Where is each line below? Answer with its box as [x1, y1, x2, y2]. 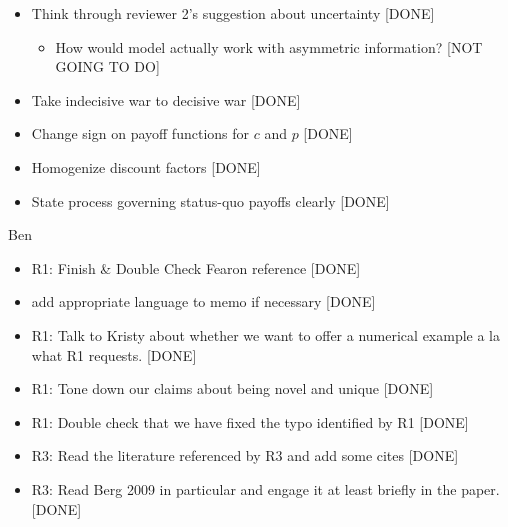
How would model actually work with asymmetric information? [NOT [55, 36, 483, 57]
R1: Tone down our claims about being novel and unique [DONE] [31, 378, 434, 399]
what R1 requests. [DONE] [31, 344, 197, 365]
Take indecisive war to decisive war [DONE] [31, 89, 301, 110]
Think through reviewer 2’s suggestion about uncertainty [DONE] [31, 3, 435, 23]
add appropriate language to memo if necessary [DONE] [31, 291, 376, 312]
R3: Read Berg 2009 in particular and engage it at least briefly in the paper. [31, 478, 500, 499]
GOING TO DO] [55, 56, 160, 77]
